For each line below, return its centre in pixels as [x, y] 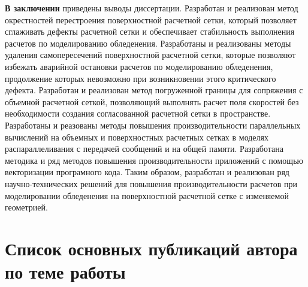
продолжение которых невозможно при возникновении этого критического [141, 78]
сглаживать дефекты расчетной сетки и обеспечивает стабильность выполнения [150, 31]
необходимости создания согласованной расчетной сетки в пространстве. [138, 113]
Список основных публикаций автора [151, 248]
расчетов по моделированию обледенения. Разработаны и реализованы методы [148, 43]
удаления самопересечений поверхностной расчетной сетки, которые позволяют [150, 55]
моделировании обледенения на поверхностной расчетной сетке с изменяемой [147, 195]
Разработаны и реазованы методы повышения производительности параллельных [153, 125]
